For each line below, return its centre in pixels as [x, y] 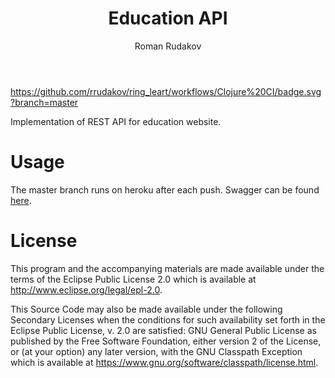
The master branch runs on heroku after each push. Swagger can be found [165, 189]
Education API [168, 18]
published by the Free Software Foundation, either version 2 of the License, [166, 341]
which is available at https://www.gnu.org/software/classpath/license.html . [164, 362]
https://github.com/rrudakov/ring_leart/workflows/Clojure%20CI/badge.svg [166, 91]
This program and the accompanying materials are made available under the [167, 268]
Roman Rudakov [168, 46]
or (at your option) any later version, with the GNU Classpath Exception [156, 351]
